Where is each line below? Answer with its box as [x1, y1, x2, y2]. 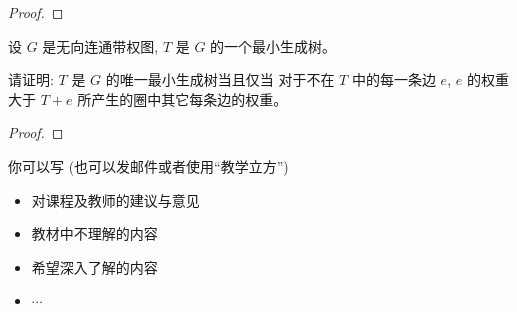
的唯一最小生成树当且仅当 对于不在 [105, 69, 335, 90]
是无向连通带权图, [42, 35, 159, 56]
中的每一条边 [351, 69, 436, 90]
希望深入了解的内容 [31, 256, 158, 277]
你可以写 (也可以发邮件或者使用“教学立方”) [8, 155, 289, 176]
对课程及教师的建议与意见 [31, 189, 200, 210]
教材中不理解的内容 [31, 223, 158, 244]
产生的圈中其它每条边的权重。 [91, 88, 288, 109]
